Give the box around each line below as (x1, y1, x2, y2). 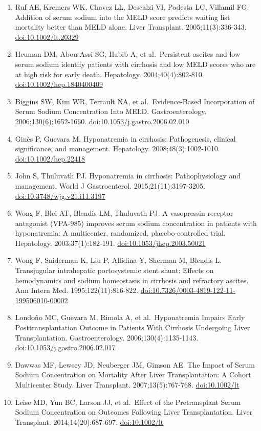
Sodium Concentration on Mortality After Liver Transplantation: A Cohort (15, 369, 251, 380)
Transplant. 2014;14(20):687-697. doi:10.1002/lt (15, 416, 164, 427)
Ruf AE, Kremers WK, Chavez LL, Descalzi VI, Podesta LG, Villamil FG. (15, 2, 249, 12)
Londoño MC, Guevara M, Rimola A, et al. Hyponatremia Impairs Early (15, 312, 245, 323)
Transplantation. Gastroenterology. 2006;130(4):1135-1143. (15, 332, 199, 343)
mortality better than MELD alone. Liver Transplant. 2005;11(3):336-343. (15, 21, 247, 32)
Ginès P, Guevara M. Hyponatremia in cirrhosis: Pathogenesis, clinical (15, 133, 236, 144)
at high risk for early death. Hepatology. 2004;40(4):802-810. (15, 69, 204, 79)
